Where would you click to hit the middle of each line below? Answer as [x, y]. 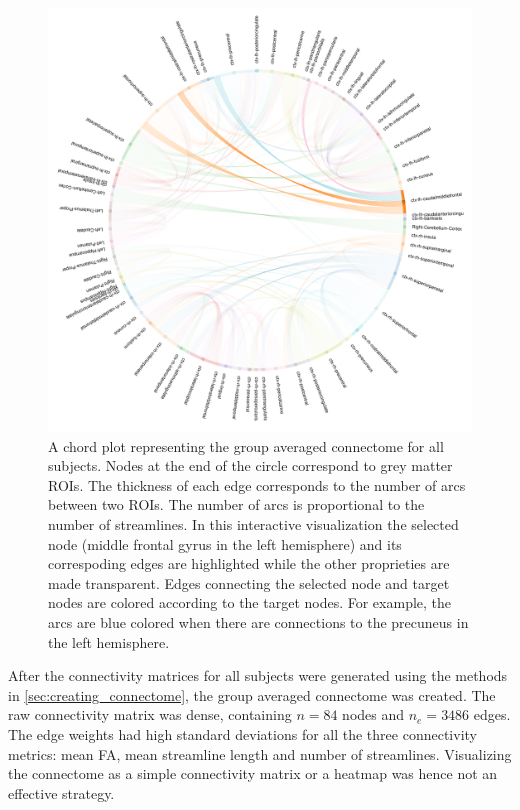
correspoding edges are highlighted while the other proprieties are [249, 563]
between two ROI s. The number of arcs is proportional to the [236, 504]
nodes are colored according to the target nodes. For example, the [250, 602]
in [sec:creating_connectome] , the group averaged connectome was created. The [252, 694]
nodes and [373, 714]
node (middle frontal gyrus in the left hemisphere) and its [225, 543]
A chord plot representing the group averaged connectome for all [246, 445]
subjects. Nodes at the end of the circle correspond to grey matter [250, 465]
